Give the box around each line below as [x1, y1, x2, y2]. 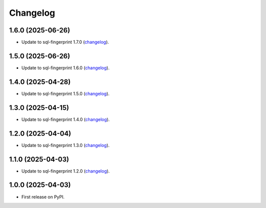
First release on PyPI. [21, 194, 65, 200]
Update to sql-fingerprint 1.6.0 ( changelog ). [21, 64, 110, 71]
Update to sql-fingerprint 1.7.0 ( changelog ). [21, 39, 109, 45]
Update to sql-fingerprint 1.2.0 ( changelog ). [21, 168, 110, 174]
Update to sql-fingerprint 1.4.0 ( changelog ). [21, 116, 110, 122]
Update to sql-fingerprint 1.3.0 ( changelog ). [21, 142, 110, 148]
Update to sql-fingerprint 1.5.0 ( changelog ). [21, 90, 110, 96]
